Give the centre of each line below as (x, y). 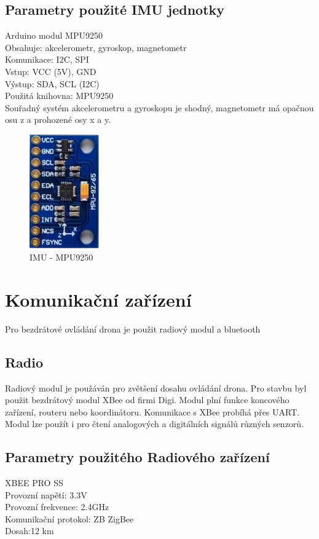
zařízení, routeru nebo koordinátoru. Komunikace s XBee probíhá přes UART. (152, 411)
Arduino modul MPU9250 (54, 35)
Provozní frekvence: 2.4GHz (57, 507)
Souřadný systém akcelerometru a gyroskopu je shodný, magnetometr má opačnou (159, 107)
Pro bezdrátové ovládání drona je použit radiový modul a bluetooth (133, 329)
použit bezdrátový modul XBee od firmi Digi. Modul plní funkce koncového (147, 400)
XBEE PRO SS (34, 483)
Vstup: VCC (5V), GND (51, 71)
